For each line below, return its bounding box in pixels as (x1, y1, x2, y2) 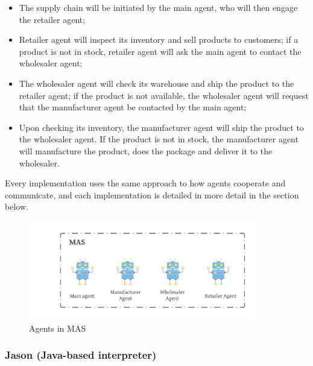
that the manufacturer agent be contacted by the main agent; (19, 101, 247, 113)
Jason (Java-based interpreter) (5, 347, 157, 362)
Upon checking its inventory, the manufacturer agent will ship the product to (19, 121, 304, 133)
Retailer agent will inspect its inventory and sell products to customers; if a (19, 33, 299, 46)
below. (5, 200, 28, 213)
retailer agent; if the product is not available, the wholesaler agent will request (19, 89, 309, 101)
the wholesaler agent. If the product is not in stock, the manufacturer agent (19, 133, 299, 145)
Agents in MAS (29, 321, 86, 334)
